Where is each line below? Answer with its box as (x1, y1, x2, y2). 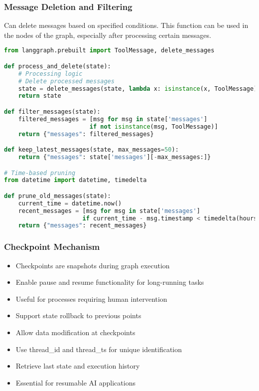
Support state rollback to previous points (15, 310, 141, 321)
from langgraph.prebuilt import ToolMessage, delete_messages (4, 47, 215, 54)
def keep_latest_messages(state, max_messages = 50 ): (4, 146, 179, 154)
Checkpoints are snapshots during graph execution (15, 260, 170, 270)
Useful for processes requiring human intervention (15, 293, 167, 304)
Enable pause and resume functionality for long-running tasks (15, 277, 204, 287)
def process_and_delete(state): (4, 62, 111, 70)
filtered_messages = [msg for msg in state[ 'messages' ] (18, 115, 208, 123)
